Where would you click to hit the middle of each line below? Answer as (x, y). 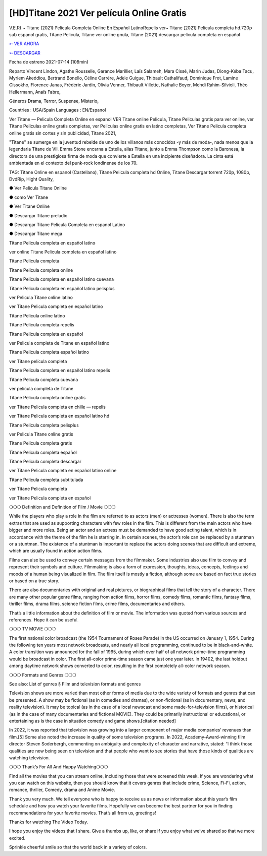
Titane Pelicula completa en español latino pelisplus (62, 288)
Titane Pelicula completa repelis (42, 325)
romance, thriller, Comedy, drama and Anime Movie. (62, 790)
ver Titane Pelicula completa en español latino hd (59, 416)
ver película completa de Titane (41, 388)
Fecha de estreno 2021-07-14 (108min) (49, 62)
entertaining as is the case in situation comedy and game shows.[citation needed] (92, 721)
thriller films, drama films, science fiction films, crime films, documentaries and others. (97, 604)
